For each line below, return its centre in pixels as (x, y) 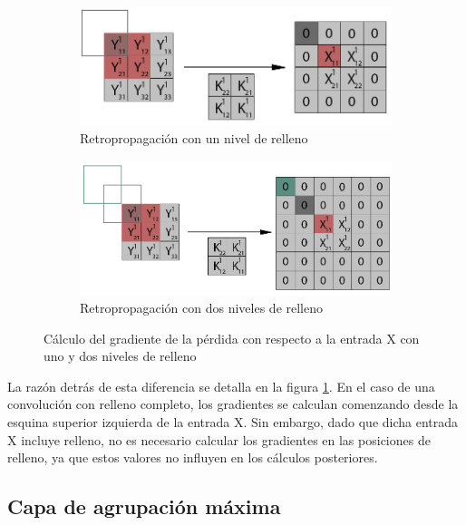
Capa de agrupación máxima (144, 506)
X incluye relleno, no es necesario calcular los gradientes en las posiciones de (219, 439)
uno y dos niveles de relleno (120, 356)
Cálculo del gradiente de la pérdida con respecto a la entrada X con (232, 338)
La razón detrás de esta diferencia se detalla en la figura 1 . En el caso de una (221, 386)
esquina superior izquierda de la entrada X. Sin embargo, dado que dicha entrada (233, 422)
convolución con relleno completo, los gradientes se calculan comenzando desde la (233, 404)
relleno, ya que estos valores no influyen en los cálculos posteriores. (193, 457)
